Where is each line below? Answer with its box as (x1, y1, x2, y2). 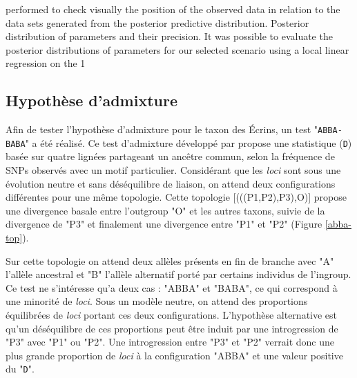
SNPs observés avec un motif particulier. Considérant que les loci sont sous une (6, 163, 341, 177)
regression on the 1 (6, 56, 86, 70)
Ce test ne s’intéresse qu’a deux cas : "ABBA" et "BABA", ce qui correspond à (6, 280, 338, 295)
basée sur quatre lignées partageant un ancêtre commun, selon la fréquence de (6, 149, 335, 163)
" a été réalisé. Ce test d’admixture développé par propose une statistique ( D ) (25, 135, 352, 150)
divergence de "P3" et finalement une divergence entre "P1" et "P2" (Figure (6, 217, 322, 231)
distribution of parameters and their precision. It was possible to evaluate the (6, 29, 333, 43)
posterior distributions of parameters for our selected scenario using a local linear (6, 42, 349, 57)
